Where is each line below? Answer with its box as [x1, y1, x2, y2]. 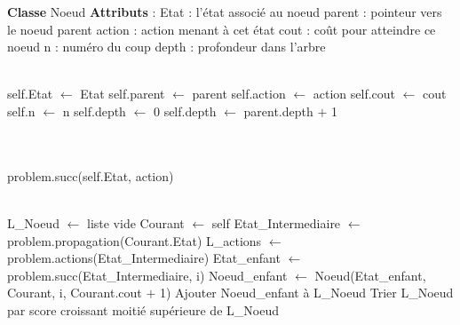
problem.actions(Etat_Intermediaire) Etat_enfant [7, 249, 281, 267]
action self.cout [313, 84, 396, 103]
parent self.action [192, 84, 286, 103]
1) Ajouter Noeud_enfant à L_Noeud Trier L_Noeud [160, 283, 454, 302]
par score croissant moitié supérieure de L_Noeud [7, 300, 279, 319]
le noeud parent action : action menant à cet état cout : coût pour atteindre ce [7, 20, 436, 38]
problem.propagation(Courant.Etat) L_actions [7, 231, 262, 250]
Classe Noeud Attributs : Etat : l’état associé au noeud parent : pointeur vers [7, 3, 442, 20]
